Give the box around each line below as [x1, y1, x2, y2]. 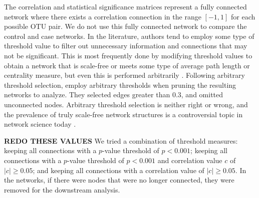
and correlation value [157, 155, 222, 165]
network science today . [4, 119, 76, 129]
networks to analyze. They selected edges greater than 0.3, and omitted [4, 89, 223, 100]
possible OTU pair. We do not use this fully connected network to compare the [4, 21, 247, 31]
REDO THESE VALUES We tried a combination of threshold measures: [4, 135, 238, 146]
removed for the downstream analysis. [4, 184, 120, 195]
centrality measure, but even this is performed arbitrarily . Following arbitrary [4, 70, 245, 80]
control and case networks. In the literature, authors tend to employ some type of [4, 30, 254, 41]
